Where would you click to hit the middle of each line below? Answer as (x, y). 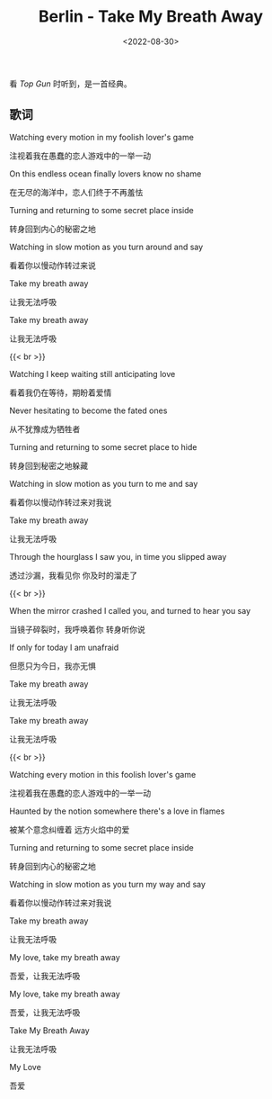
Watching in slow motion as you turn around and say (106, 247)
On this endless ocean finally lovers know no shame (105, 174)
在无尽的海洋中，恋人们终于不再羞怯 (76, 192)
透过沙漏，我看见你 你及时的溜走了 (73, 575)
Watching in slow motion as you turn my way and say (108, 884)
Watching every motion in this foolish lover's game (103, 774)
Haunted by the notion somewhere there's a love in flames (117, 811)
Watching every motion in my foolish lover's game (102, 137)
